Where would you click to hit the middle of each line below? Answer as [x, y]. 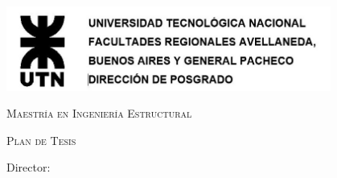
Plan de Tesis [41, 140]
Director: [29, 167]
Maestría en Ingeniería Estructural [99, 113]
